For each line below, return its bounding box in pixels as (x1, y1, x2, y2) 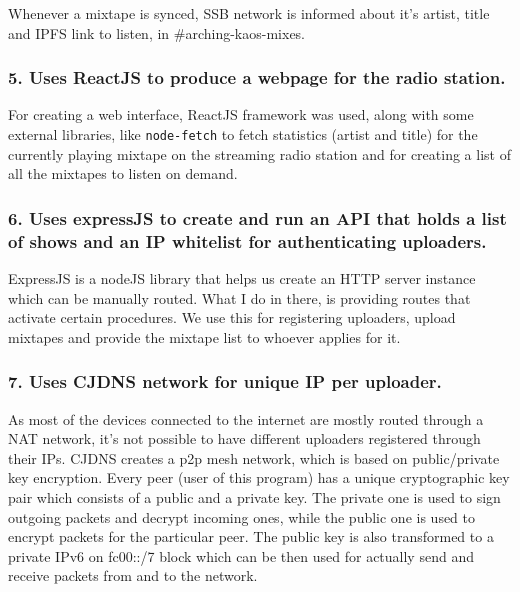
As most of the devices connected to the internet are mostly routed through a (8, 408, 484, 429)
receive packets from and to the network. (8, 565, 258, 586)
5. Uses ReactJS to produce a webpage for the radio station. (8, 65, 506, 90)
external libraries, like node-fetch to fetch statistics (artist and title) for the (8, 124, 478, 144)
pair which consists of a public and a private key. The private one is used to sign (8, 486, 501, 507)
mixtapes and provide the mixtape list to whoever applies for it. (8, 326, 401, 347)
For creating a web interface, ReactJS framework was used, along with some (8, 104, 474, 125)
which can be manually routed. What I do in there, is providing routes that (8, 287, 471, 308)
